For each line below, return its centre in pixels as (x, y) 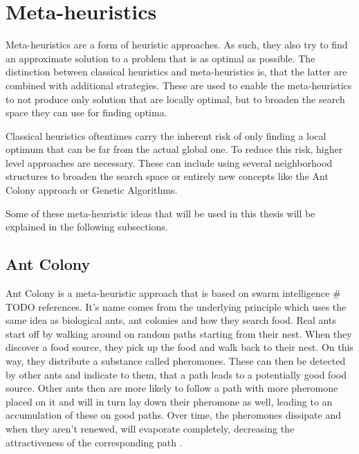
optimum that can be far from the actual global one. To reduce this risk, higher (174, 149)
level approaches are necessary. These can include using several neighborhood (169, 162)
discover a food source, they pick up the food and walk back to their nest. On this (179, 347)
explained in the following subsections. (87, 227)
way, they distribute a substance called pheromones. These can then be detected (176, 361)
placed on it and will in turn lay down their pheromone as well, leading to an (169, 401)
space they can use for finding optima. (86, 112)
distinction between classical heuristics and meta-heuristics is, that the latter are (176, 72)
